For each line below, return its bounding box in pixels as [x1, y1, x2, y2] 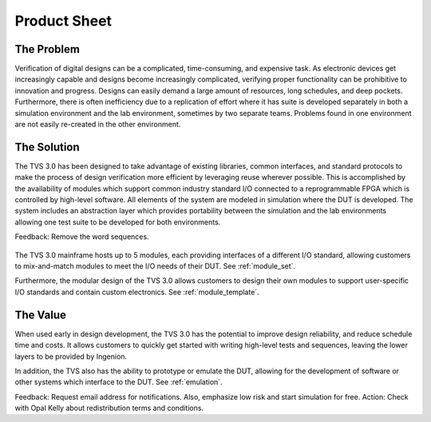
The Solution [14, 140, 80, 153]
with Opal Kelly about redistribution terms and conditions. [14, 404, 204, 413]
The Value [14, 308, 67, 321]
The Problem [14, 42, 80, 56]
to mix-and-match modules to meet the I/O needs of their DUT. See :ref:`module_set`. [14, 261, 295, 271]
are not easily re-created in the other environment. [14, 120, 181, 129]
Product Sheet [14, 12, 112, 30]
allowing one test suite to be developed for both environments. [14, 217, 221, 227]
